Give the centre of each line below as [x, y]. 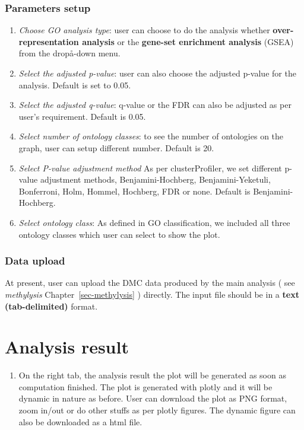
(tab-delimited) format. [51, 306]
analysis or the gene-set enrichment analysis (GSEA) [188, 41]
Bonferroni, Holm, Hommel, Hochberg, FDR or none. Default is [134, 191]
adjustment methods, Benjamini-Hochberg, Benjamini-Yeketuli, [155, 179]
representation [49, 41]
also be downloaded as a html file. [80, 421]
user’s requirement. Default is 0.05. [82, 116]
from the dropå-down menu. [69, 53]
